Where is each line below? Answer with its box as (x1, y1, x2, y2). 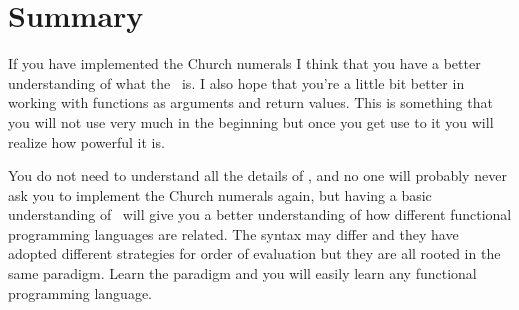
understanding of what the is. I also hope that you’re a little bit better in (8, 72, 465, 93)
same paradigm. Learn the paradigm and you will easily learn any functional (8, 263, 477, 284)
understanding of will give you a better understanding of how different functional (8, 204, 512, 225)
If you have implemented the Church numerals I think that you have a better (8, 53, 481, 74)
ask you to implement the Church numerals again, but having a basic (8, 184, 432, 205)
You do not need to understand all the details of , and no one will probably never (8, 165, 507, 186)
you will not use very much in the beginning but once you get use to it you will (8, 111, 494, 132)
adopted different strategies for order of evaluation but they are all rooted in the (8, 243, 501, 264)
